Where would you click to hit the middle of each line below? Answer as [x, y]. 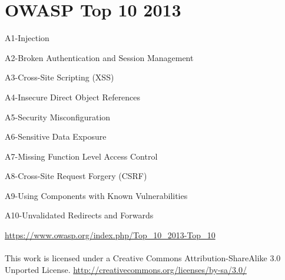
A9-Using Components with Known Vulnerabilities [96, 195]
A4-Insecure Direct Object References [73, 97]
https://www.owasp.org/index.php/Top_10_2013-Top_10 [110, 235]
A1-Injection [27, 38]
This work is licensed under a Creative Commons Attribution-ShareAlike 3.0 [143, 258]
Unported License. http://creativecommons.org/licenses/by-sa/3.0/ [126, 269]
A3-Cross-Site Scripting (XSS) [59, 77]
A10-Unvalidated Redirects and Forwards [79, 215]
